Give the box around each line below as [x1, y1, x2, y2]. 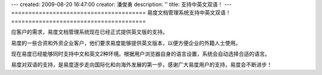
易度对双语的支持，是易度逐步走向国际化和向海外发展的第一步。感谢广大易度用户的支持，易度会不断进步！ [11, 61, 273, 68]
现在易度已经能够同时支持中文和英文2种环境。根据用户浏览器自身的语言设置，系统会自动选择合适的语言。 [11, 50, 271, 57]
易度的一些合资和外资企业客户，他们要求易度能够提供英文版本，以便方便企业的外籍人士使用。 [11, 39, 241, 46]
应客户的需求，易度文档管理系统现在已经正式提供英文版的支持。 [11, 29, 168, 36]
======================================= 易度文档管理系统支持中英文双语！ [11, 9, 231, 16]
